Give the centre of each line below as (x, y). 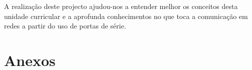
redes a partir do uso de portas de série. (65, 26)
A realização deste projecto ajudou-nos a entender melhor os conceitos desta (121, 6)
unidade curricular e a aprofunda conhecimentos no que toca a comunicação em (126, 16)
